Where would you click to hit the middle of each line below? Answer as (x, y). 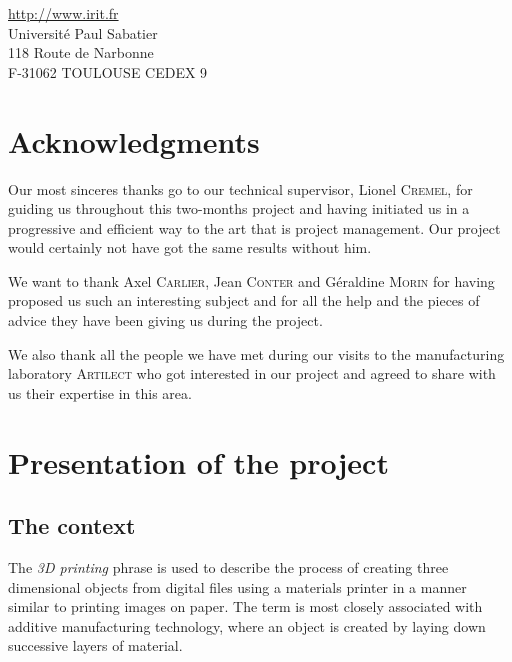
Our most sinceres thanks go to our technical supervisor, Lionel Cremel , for (240, 188)
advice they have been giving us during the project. (165, 320)
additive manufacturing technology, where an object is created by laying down (247, 625)
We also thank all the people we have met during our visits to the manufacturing (256, 353)
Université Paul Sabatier (83, 32)
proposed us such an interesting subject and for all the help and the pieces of (244, 300)
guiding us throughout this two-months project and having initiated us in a (239, 208)
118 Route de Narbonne (81, 52)
